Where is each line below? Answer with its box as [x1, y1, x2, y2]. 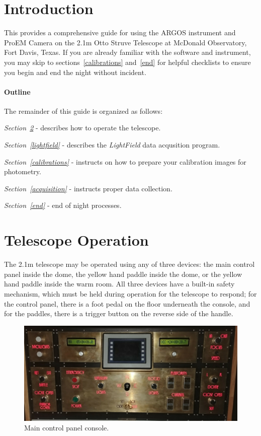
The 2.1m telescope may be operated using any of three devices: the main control [4, 259, 255, 269]
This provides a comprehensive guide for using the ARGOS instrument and [4, 27, 236, 38]
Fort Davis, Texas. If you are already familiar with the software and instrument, [4, 47, 251, 57]
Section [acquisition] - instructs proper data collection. [4, 183, 172, 193]
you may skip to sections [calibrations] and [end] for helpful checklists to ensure [4, 56, 251, 67]
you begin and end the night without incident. [4, 66, 146, 77]
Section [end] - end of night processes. [4, 200, 122, 210]
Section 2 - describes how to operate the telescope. [4, 122, 161, 133]
